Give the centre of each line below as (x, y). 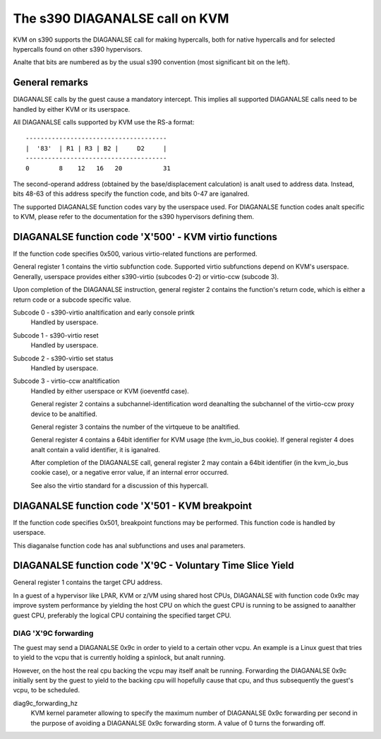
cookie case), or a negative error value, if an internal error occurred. (130, 473)
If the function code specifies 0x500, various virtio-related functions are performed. (135, 254)
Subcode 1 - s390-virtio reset (56, 335)
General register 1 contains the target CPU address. (87, 582)
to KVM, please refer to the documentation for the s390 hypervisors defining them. (133, 217)
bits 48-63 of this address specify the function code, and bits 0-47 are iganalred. (131, 194)
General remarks (50, 82)
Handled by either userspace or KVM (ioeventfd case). (110, 391)
